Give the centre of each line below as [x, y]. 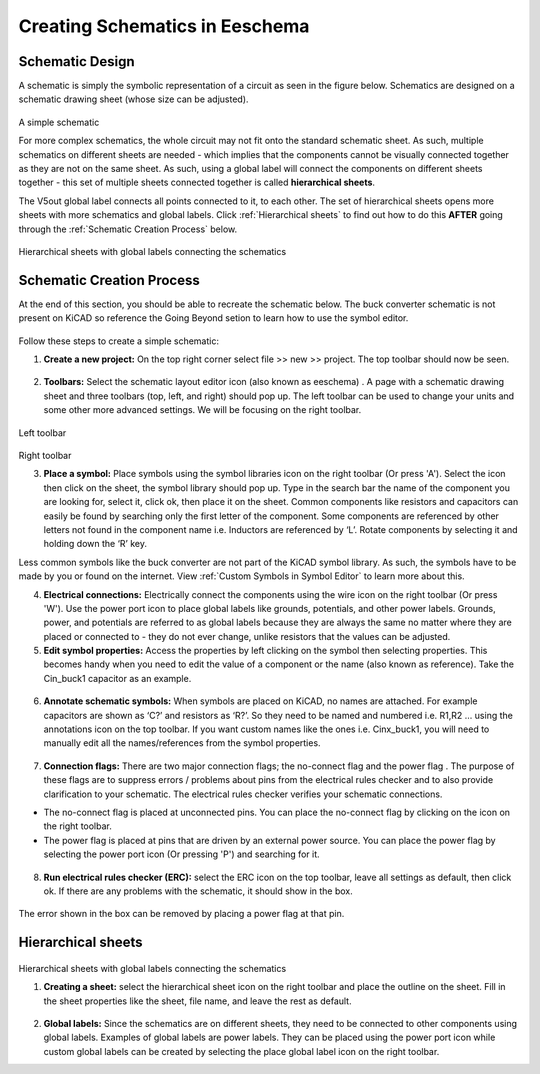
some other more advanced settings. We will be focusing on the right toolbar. [202, 410]
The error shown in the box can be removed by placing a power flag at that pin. [181, 914]
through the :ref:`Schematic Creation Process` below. [128, 229]
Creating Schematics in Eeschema [164, 26]
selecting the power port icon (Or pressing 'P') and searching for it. [181, 854]
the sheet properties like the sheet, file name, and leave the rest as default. [197, 1001]
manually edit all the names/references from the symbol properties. [182, 743]
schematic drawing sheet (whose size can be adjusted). [133, 99]
